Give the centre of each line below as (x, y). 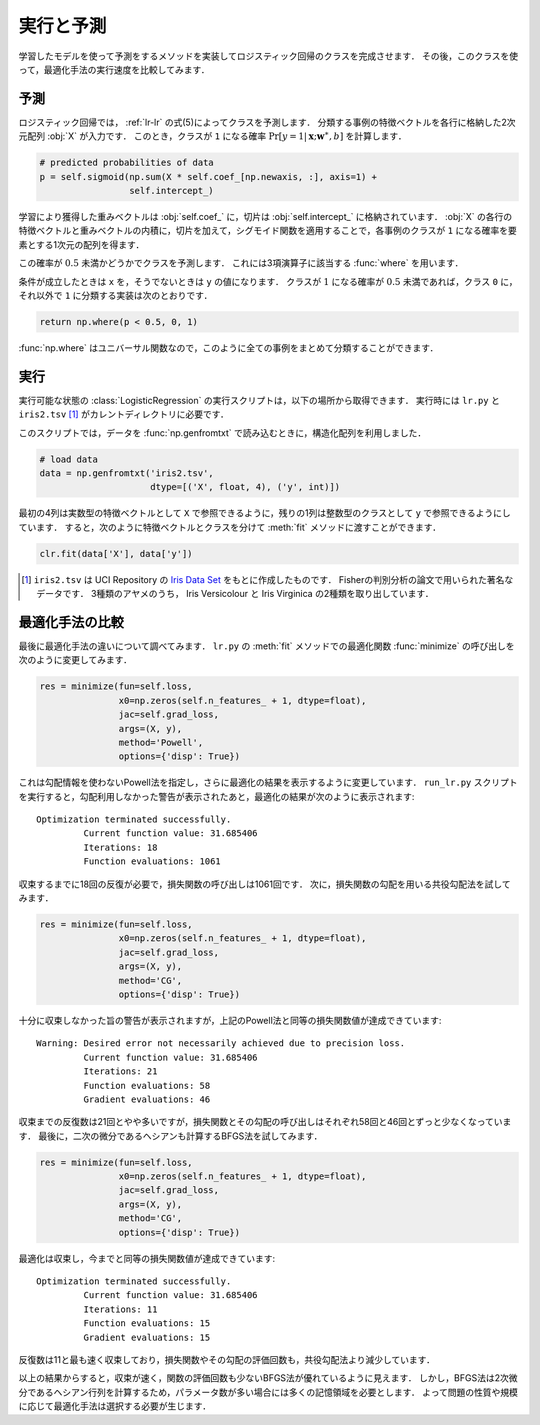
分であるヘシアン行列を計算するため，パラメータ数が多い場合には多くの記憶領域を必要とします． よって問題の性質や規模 (268, 1392)
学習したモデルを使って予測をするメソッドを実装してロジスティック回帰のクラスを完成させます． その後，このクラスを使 (268, 56)
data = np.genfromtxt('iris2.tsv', (126, 473)
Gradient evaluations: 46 (147, 1099)
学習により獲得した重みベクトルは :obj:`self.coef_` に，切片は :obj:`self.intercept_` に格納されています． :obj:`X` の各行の (265, 216)
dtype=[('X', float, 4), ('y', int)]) (245, 487)
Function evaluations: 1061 (152, 861)
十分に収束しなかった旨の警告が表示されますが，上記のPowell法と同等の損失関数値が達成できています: (230, 1020)
